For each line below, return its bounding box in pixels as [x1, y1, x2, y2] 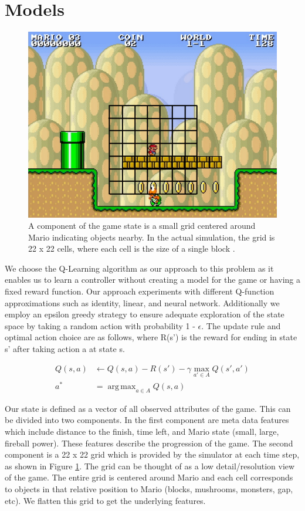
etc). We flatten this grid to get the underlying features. [5, 494, 206, 506]
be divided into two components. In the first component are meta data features [5, 414, 289, 426]
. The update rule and [201, 319, 281, 331]
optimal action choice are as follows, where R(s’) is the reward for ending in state [5, 331, 297, 343]
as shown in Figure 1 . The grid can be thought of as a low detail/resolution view [5, 459, 295, 472]
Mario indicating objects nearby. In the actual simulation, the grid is [28, 231, 275, 243]
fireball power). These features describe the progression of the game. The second [5, 436, 293, 449]
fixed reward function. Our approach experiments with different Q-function [5, 285, 274, 297]
